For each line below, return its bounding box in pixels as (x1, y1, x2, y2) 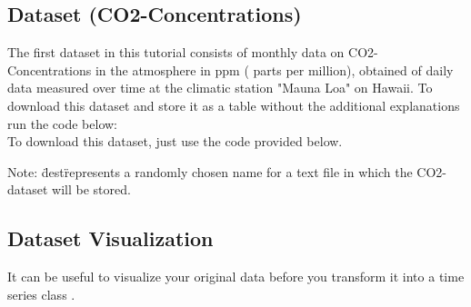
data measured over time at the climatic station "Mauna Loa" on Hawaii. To (7, 78, 433, 97)
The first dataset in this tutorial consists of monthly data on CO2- (7, 43, 378, 62)
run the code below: (7, 114, 117, 133)
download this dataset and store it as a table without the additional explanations (7, 95, 460, 114)
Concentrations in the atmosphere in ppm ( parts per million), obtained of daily (7, 60, 454, 79)
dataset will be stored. (7, 180, 131, 199)
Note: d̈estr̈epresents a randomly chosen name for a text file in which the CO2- (7, 162, 447, 181)
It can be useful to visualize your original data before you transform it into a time (7, 267, 465, 286)
